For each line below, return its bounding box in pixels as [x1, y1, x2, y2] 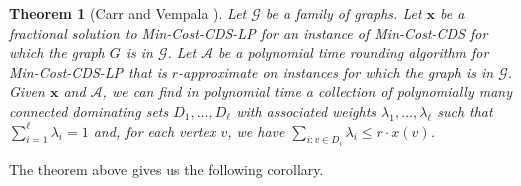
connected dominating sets [9, 100, 169, 121]
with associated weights [236, 100, 377, 121]
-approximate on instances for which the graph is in [178, 61, 494, 82]
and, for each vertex [93, 120, 216, 141]
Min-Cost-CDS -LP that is [9, 61, 167, 82]
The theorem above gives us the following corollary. [9, 159, 324, 179]
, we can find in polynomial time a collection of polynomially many [102, 81, 513, 102]
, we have [227, 120, 285, 141]
